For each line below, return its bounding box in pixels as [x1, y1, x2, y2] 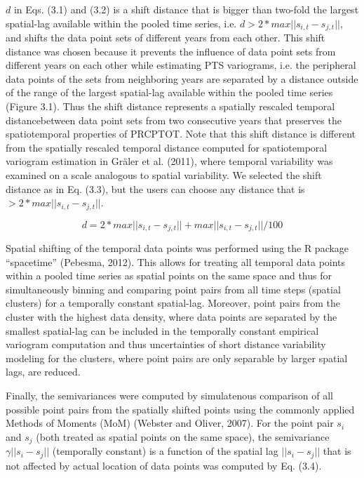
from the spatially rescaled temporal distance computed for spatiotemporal [6, 140, 328, 154]
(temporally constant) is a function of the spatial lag [52, 444, 278, 458]
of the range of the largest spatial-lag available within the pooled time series [6, 85, 333, 100]
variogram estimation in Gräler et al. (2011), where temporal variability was [6, 154, 333, 168]
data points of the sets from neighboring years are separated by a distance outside [6, 71, 358, 86]
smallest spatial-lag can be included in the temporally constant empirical [6, 323, 319, 338]
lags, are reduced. [6, 364, 81, 379]
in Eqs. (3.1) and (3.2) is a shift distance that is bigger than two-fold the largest [13, 2, 359, 16]
